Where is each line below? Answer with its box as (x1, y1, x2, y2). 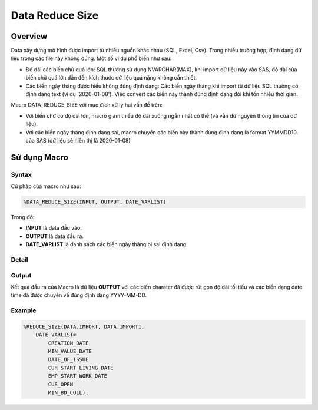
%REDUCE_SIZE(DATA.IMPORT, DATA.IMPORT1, (23, 323, 145, 330)
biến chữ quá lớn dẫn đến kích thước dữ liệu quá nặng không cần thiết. (25, 74, 197, 81)
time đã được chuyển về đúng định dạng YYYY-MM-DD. (11, 292, 147, 299)
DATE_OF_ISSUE (48, 356, 89, 363)
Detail (11, 256, 28, 264)
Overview (11, 31, 48, 41)
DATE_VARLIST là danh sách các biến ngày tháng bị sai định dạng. (25, 241, 188, 248)
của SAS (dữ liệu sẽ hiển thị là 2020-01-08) (25, 137, 131, 144)
